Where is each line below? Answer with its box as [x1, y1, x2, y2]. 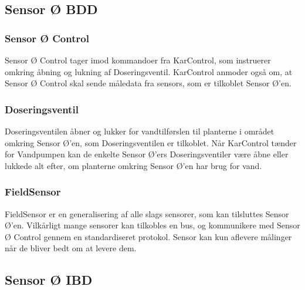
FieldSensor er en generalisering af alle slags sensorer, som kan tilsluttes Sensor [5, 207, 289, 220]
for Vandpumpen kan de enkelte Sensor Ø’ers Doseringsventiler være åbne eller [5, 148, 289, 160]
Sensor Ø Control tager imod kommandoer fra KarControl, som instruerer [5, 54, 271, 66]
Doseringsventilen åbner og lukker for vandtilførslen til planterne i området [5, 125, 274, 137]
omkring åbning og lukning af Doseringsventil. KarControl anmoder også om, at [5, 65, 293, 77]
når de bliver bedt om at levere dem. [5, 242, 137, 254]
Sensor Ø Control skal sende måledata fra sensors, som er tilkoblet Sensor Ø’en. [5, 77, 292, 89]
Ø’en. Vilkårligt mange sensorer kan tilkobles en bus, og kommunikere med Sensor [5, 219, 300, 231]
